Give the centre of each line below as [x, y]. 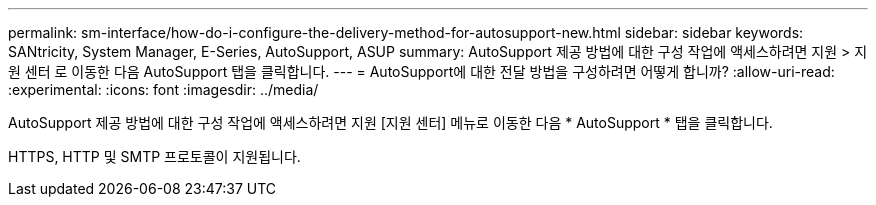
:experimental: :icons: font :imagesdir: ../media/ [163, 89]
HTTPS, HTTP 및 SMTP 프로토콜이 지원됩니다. [154, 156]
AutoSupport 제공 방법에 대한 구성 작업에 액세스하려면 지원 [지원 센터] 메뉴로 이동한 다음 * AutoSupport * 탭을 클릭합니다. [390, 122]
